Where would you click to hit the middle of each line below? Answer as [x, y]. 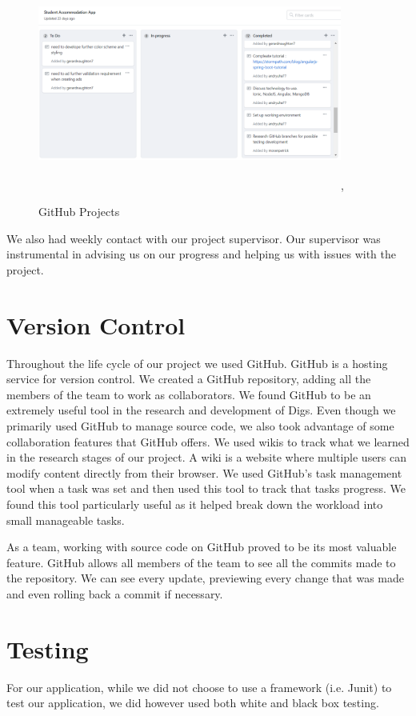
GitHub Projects [79, 212]
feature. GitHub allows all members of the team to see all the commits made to [201, 562]
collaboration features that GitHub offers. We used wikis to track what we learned [208, 441]
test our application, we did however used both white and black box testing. [193, 703]
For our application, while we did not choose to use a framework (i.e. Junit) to [199, 687]
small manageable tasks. [66, 520]
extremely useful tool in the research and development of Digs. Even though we [201, 410]
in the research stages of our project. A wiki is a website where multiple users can [207, 457]
